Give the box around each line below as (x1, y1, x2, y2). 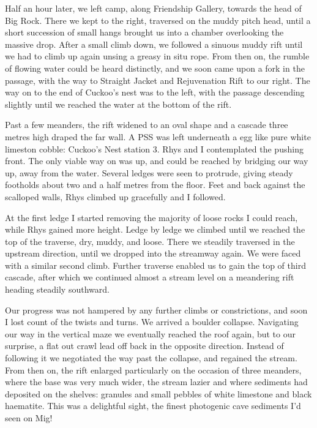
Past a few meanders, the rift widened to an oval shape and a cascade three (5, 118, 288, 131)
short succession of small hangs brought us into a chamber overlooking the (5, 26, 284, 39)
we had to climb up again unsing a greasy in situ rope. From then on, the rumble (5, 50, 310, 62)
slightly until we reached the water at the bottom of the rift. (5, 97, 232, 110)
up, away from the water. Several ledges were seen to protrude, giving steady (5, 166, 293, 179)
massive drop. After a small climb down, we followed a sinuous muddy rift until (5, 37, 303, 50)
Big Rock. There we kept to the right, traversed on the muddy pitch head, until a (5, 13, 311, 26)
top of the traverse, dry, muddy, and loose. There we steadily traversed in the (5, 235, 295, 247)
